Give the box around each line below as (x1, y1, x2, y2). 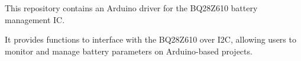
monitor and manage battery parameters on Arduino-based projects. (5, 44, 253, 57)
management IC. (5, 13, 65, 25)
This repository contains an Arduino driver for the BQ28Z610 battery (5, 2, 258, 14)
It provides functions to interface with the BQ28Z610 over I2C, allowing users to (5, 33, 296, 46)
